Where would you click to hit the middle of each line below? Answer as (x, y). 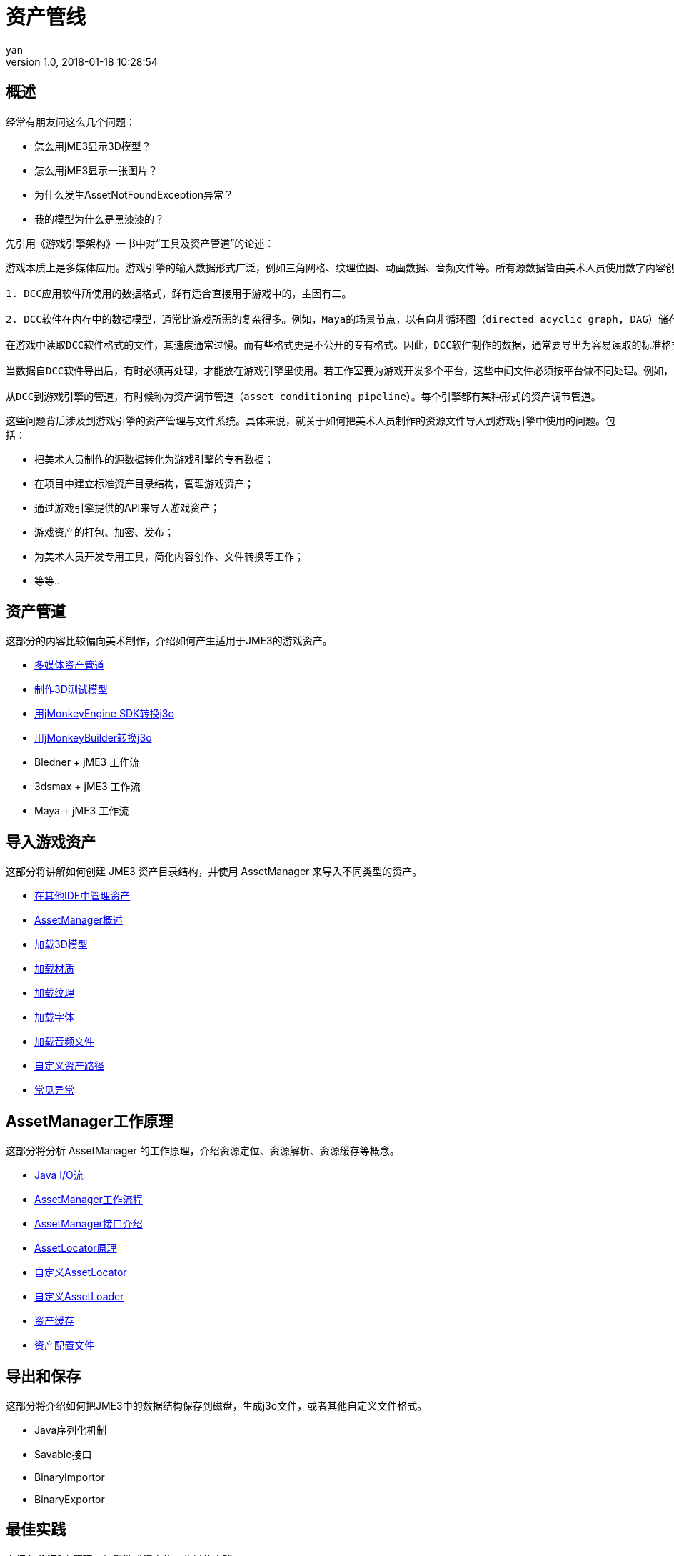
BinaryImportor (70, 1477)
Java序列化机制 (71, 1430)
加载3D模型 (61, 944)
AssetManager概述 (79, 920)
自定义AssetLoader (79, 1297)
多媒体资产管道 (69, 665)
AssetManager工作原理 (90, 1121)
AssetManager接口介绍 (89, 1224)
